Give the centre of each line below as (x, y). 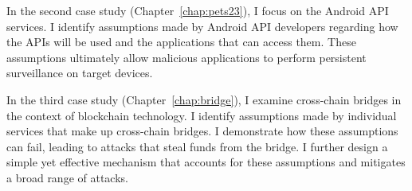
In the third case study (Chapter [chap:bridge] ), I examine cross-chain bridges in (204, 99)
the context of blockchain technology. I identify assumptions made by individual (202, 115)
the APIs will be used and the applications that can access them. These (181, 42)
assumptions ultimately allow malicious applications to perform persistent (186, 57)
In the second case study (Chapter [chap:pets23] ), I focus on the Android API (198, 10)
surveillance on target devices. (80, 73)
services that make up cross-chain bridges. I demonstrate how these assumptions (202, 131)
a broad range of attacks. (67, 177)
